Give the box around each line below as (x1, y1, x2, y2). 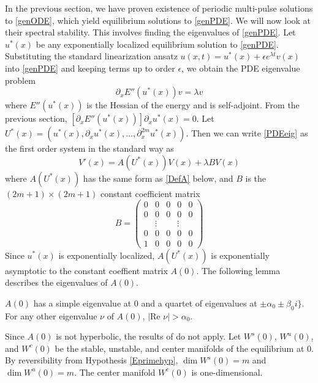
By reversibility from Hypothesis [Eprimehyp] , (5, 354, 178, 366)
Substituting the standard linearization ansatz (5, 50, 178, 62)
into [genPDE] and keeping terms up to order (5, 61, 175, 74)
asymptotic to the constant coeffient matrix (5, 264, 168, 277)
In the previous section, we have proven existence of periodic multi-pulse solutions (5, 2, 313, 14)
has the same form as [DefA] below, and (83, 171, 233, 184)
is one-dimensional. (191, 365, 263, 378)
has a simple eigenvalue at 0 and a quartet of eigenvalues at (33, 296, 257, 309)
